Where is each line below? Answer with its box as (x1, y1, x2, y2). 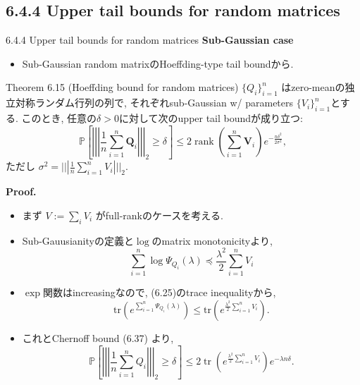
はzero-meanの (281, 80, 345, 94)
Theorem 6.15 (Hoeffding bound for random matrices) (6, 80, 239, 94)
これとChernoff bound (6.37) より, (22, 331, 174, 346)
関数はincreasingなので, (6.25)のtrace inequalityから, (42, 285, 276, 300)
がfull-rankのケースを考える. (95, 207, 223, 222)
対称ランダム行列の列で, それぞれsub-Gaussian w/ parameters (15, 95, 294, 110)
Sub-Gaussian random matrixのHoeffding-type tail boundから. (22, 56, 294, 71)
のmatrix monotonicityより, (151, 233, 273, 248)
